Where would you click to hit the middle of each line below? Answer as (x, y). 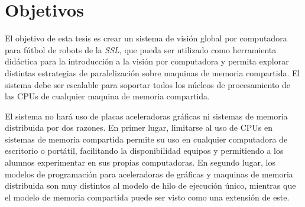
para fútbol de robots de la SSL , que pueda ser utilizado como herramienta (141, 49)
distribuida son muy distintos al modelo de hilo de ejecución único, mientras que (150, 185)
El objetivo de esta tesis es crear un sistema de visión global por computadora (146, 38)
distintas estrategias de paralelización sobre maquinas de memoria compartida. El (152, 72)
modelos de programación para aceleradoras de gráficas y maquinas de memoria (149, 174)
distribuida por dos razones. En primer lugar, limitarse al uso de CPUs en (139, 127)
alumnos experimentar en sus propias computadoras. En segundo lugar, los (140, 162)
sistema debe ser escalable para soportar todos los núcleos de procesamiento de (148, 84)
